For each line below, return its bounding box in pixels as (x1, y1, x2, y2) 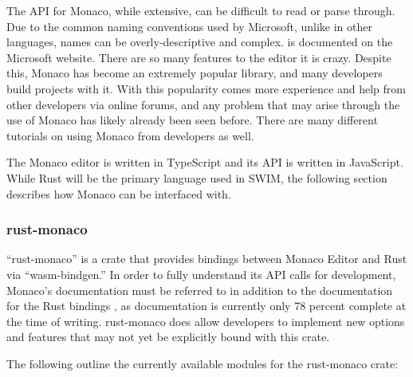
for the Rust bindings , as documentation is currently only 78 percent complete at (6, 297, 407, 314)
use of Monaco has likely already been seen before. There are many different (6, 112, 378, 128)
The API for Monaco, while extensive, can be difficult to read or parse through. (6, 2, 395, 18)
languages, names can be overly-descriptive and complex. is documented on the (6, 33, 393, 50)
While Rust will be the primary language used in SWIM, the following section (6, 169, 387, 186)
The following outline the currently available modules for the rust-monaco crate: (6, 355, 399, 371)
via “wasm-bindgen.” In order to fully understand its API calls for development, (6, 265, 396, 282)
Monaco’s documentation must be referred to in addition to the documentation (6, 281, 393, 298)
